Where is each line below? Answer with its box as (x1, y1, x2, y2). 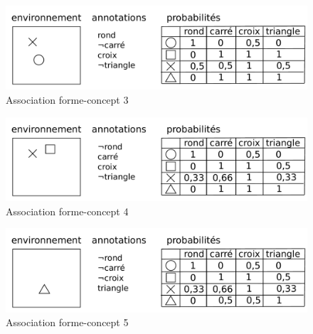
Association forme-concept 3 (6, 92, 129, 107)
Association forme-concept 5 (6, 315, 129, 330)
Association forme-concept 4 (6, 203, 129, 218)
